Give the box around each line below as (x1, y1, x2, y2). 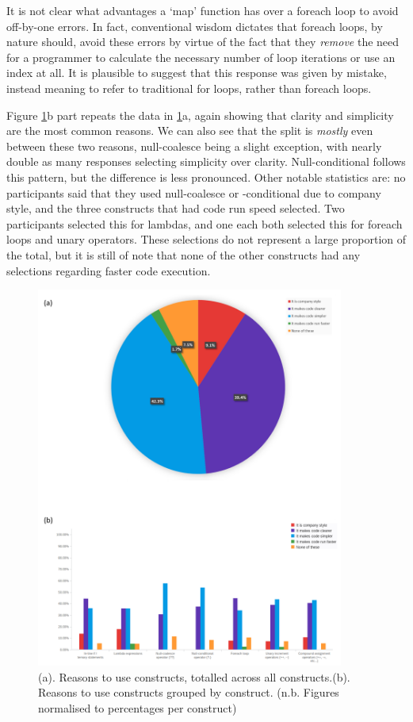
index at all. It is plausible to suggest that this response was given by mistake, (6, 64, 387, 81)
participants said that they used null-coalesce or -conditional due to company (6, 184, 381, 201)
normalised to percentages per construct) (38, 700, 237, 716)
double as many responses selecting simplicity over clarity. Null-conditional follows (6, 153, 406, 170)
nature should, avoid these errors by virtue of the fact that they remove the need (6, 33, 400, 50)
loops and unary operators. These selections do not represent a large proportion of (6, 231, 407, 248)
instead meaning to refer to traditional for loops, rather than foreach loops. (6, 79, 372, 96)
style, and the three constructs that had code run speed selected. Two (6, 200, 345, 217)
